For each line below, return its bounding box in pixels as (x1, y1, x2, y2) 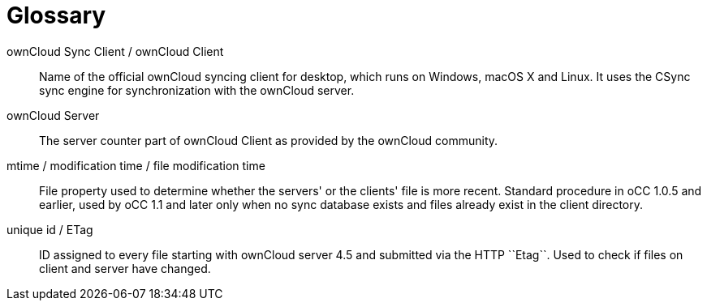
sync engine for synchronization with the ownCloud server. (39, 83, 355, 97)
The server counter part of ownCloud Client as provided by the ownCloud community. (39, 133, 498, 147)
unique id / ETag (6, 222, 93, 237)
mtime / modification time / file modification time (6, 158, 265, 173)
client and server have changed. (39, 261, 211, 275)
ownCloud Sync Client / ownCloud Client (6, 44, 224, 58)
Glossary (6, 2, 106, 29)
